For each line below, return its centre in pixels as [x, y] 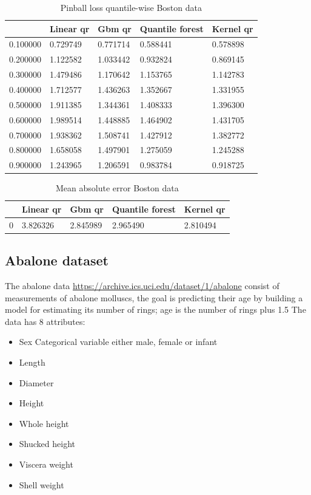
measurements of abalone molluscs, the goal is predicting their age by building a [154, 297]
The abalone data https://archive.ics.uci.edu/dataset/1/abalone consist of [142, 286]
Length [32, 362]
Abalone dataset [57, 260]
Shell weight [42, 484]
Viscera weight [46, 464]
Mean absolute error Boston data [117, 188]
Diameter [36, 382]
